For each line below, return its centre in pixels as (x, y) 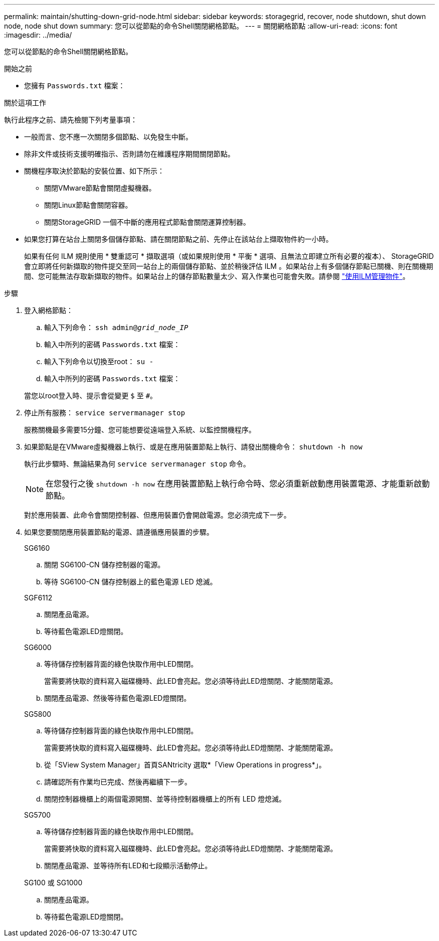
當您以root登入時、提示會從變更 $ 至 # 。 (91, 396)
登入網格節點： (49, 310)
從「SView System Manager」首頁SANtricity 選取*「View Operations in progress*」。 (185, 765)
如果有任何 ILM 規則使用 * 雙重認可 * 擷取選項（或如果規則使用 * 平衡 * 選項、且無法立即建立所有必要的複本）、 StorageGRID (229, 256)
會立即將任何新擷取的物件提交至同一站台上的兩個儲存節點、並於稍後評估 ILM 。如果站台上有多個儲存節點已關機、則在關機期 (229, 266)
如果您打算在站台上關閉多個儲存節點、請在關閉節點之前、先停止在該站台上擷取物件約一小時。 (178, 239)
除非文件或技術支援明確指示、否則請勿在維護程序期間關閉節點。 (129, 154)
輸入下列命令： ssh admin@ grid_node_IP (116, 327)
